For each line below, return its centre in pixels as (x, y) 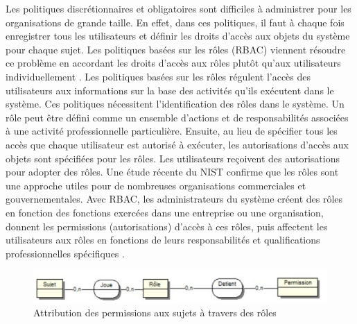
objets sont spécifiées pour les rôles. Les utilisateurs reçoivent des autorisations (173, 158)
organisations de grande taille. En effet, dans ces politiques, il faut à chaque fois (175, 22)
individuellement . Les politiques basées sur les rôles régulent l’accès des (158, 76)
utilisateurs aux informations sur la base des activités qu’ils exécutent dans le (170, 90)
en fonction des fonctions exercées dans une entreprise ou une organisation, (165, 212)
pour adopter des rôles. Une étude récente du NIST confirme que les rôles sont (172, 172)
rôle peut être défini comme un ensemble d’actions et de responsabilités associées (177, 117)
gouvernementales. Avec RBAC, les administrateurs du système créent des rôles (174, 199)
